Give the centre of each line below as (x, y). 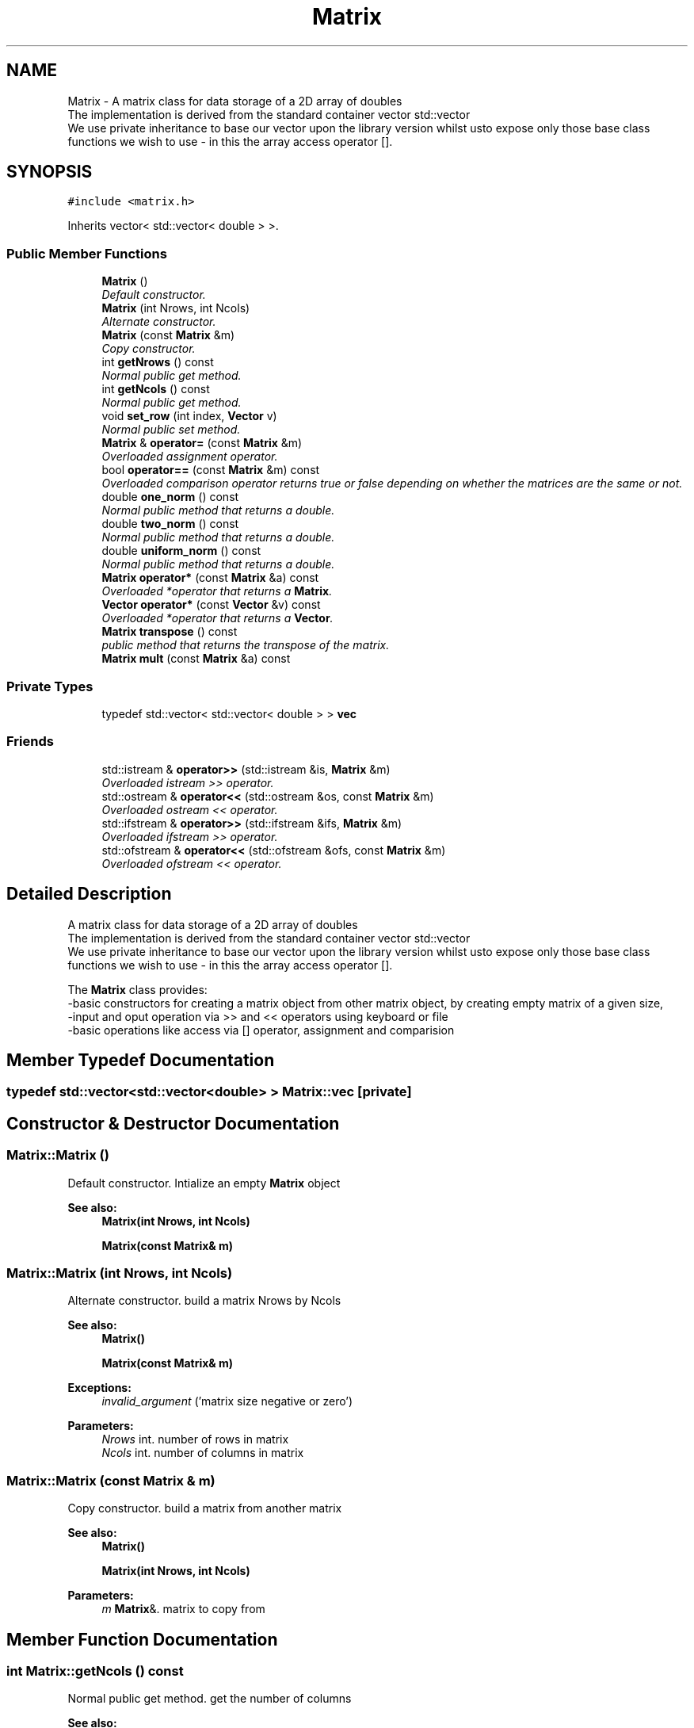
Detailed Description (89, 894)
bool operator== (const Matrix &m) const (211, 470)
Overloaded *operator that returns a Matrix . (217, 591)
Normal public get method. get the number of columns (210, 1699)
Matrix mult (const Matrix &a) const (196, 659)
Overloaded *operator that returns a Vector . (217, 618)
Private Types (50, 686)
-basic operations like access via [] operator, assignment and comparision (261, 1030)
